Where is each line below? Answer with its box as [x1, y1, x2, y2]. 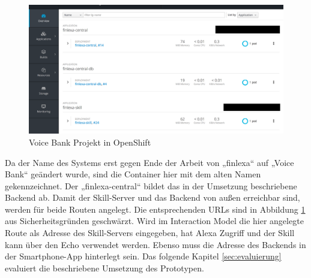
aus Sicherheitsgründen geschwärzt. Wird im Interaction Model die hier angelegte [5, 214, 304, 227]
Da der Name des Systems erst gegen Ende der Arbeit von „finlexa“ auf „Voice [5, 156, 294, 168]
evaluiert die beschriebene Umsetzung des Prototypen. [5, 261, 204, 274]
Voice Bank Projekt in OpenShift [29, 135, 151, 148]
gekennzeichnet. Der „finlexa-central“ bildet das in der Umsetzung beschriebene [5, 179, 297, 192]
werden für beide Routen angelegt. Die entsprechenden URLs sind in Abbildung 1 [5, 203, 306, 215]
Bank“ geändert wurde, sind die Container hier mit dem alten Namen [5, 168, 261, 180]
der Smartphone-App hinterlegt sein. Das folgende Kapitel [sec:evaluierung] [5, 250, 282, 262]
